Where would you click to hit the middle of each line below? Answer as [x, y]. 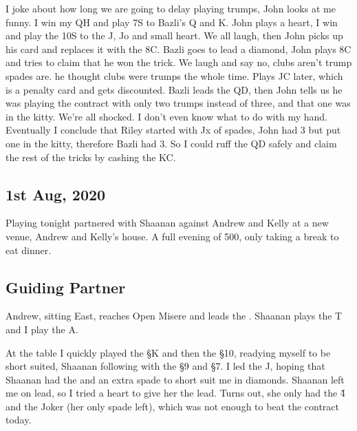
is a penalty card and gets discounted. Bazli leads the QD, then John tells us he [174, 89]
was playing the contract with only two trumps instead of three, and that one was [178, 103]
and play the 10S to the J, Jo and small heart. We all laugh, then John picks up [174, 35]
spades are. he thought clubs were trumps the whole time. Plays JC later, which [174, 75]
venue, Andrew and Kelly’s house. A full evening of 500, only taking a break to [172, 236]
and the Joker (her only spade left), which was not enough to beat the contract [173, 406]
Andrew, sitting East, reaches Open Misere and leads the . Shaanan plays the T [174, 316]
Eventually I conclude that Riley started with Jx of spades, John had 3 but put [173, 130]
